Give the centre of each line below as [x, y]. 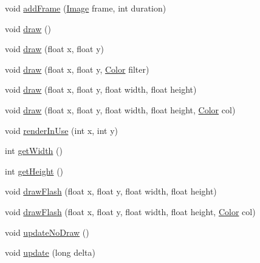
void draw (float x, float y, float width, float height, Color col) [120, 109]
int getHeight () [34, 171]
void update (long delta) [50, 252]
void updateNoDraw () [47, 232]
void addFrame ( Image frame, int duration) [86, 8]
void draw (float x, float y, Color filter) [77, 69]
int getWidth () [34, 151]
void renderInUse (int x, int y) [62, 130]
